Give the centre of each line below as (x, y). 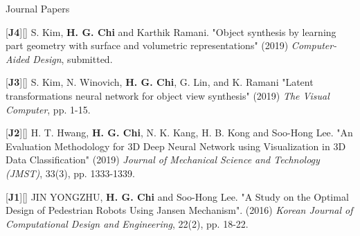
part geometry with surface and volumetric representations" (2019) (147, 45)
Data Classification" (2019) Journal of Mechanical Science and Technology (163, 160)
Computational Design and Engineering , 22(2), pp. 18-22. (127, 223)
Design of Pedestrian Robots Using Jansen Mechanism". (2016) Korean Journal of (179, 210)
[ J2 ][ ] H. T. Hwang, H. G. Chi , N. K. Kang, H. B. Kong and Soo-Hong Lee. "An (179, 133)
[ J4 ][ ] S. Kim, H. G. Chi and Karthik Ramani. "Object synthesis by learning (171, 31)
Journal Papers (38, 8)
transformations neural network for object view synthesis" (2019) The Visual (168, 95)
